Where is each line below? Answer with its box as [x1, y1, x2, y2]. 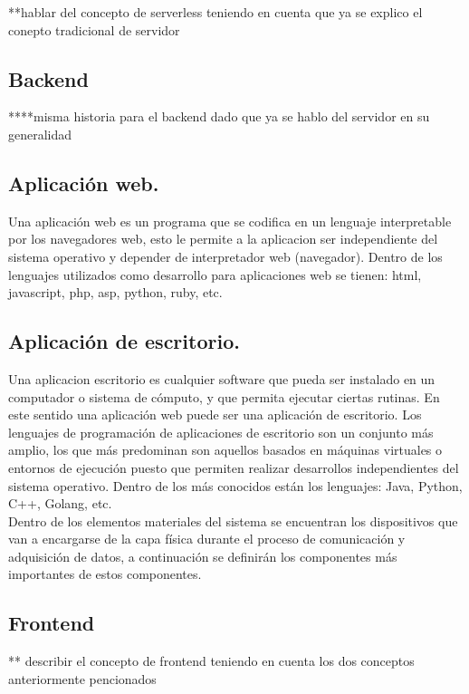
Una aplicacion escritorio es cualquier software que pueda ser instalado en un [8, 369, 435, 388]
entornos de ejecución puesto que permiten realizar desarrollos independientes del [8, 458, 459, 477]
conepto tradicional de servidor [8, 20, 180, 39]
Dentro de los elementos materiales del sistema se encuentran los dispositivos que [8, 511, 458, 530]
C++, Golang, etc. [8, 494, 112, 513]
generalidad [8, 124, 72, 143]
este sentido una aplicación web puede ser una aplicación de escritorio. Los [8, 405, 422, 424]
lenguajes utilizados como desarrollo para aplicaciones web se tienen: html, [8, 265, 422, 284]
